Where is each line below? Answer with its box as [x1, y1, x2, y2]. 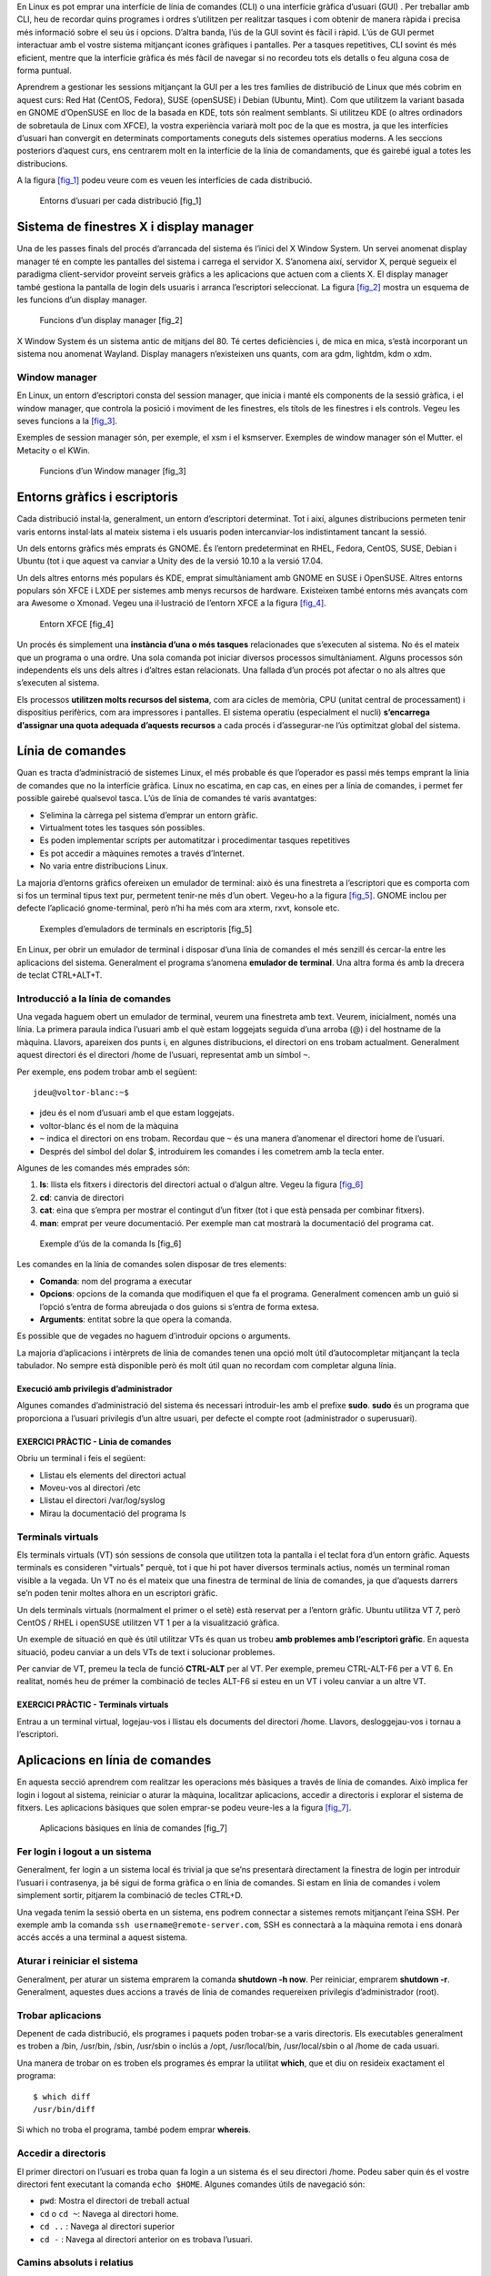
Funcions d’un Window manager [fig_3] [39, 465, 186, 477]
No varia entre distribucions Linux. [39, 860, 168, 871]
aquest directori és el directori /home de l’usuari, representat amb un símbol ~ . [16, 1050, 311, 1061]
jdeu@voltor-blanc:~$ [33, 1088, 129, 1098]
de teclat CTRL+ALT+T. [16, 970, 103, 981]
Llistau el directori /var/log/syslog [39, 1495, 165, 1506]
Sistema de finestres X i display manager [16, 219, 254, 235]
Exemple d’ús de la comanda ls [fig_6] [39, 1238, 182, 1249]
